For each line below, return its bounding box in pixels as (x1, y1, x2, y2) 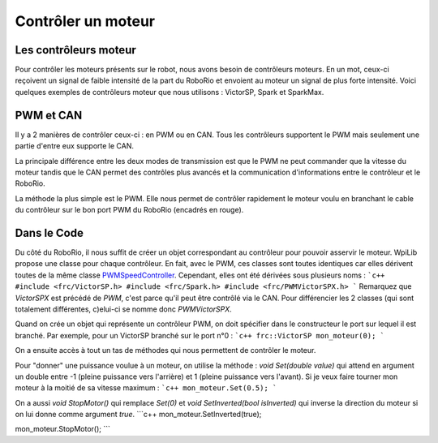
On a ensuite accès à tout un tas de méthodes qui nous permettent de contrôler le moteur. (15, 346, 316, 355)
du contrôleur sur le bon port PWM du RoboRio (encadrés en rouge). (15, 205, 244, 215)
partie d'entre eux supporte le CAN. (15, 141, 134, 151)
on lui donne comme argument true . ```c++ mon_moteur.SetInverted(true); (15, 410, 262, 419)
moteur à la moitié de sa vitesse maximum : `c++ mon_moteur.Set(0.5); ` (15, 383, 277, 393)
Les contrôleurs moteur (15, 43, 137, 57)
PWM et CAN (15, 108, 83, 122)
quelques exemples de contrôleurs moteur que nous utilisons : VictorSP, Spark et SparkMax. (15, 87, 324, 97)
